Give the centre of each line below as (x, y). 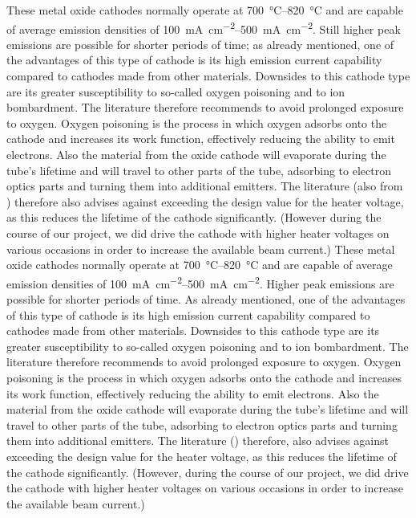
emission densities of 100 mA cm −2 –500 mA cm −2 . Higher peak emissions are (200, 282)
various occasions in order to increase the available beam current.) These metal (201, 249)
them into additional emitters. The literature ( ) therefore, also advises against (198, 441)
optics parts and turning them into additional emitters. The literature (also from (205, 186)
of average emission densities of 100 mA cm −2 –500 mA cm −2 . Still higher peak (204, 27)
